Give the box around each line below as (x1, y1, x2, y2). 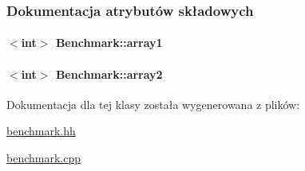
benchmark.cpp (6, 150, 81, 166)
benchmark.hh (6, 122, 76, 139)
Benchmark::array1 (55, 34, 163, 51)
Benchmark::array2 (55, 65, 163, 82)
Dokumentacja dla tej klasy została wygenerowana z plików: (6, 95, 300, 112)
